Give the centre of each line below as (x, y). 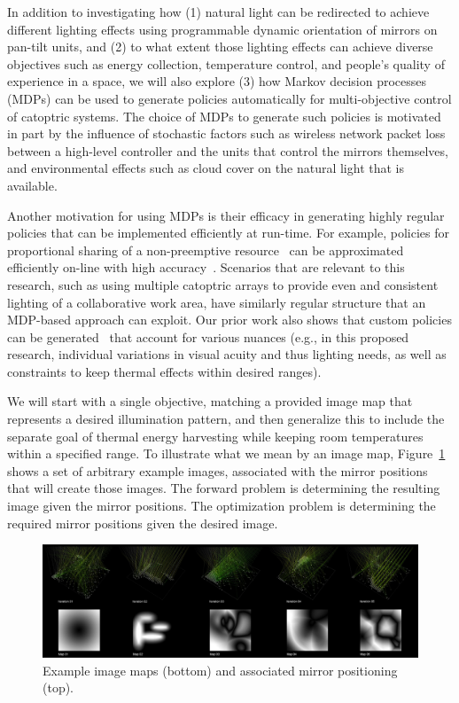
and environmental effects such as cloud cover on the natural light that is (206, 168)
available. (32, 185)
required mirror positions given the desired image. (143, 523)
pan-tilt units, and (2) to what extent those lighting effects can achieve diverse (220, 47)
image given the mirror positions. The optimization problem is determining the (222, 506)
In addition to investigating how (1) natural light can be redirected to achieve (218, 12)
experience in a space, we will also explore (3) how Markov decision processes (217, 81)
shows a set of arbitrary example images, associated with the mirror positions (218, 470)
